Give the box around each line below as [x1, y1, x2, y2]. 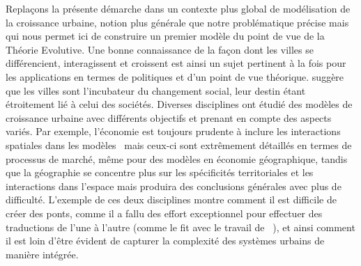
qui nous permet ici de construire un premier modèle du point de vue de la [6, 29, 325, 43]
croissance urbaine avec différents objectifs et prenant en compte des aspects [6, 110, 332, 125]
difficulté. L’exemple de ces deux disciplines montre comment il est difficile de [6, 192, 337, 207]
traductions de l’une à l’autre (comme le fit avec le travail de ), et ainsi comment [6, 219, 355, 234]
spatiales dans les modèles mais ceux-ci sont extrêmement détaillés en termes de [6, 137, 352, 152]
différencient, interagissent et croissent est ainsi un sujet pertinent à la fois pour [6, 56, 346, 70]
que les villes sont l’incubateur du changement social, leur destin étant [6, 83, 306, 97]
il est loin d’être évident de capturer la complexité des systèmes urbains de [6, 233, 325, 248]
